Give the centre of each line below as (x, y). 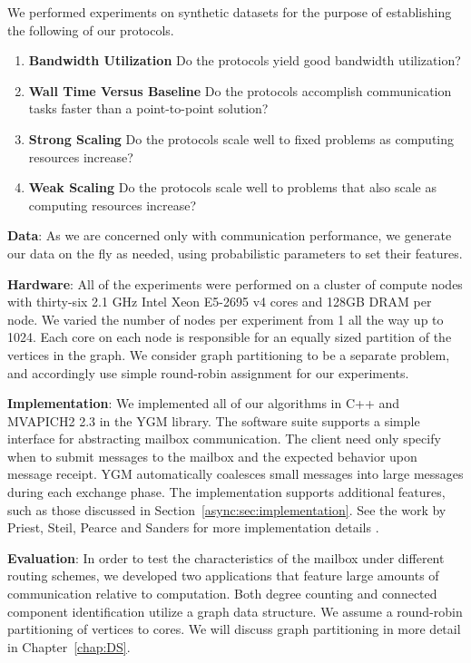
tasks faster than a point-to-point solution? (148, 108)
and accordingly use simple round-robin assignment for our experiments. (208, 372)
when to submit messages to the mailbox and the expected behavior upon (212, 456)
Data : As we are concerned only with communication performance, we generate (230, 235)
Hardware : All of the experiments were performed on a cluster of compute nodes (235, 283)
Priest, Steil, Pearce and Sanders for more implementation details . (193, 527)
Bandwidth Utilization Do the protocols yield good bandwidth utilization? (245, 60)
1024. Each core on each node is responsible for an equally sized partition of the (230, 337)
